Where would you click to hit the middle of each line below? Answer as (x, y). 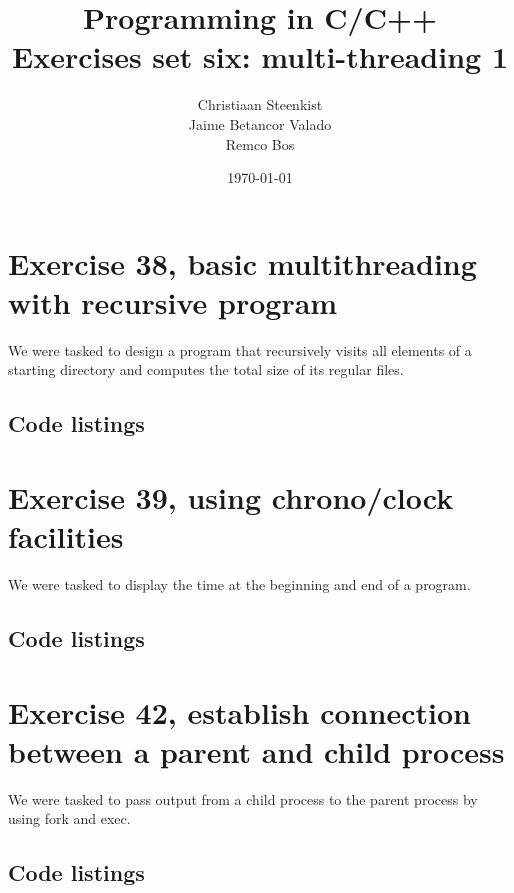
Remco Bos (260, 143)
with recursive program (173, 301)
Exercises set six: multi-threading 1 (260, 56)
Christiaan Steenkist (260, 104)
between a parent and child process (256, 750)
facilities (66, 536)
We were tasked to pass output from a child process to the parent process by (243, 798)
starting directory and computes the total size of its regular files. (206, 369)
